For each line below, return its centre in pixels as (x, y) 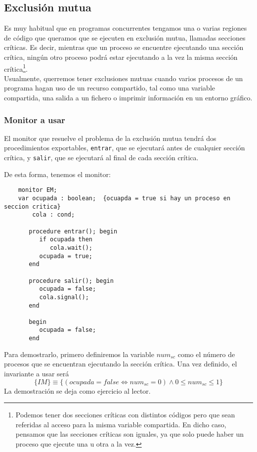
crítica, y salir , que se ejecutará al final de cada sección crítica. (101, 158)
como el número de (206, 354)
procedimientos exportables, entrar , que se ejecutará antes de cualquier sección (125, 148)
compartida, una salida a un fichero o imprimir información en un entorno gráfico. (128, 98)
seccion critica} (32, 206)
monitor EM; (38, 190)
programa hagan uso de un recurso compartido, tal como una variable (110, 88)
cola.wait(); (71, 248)
